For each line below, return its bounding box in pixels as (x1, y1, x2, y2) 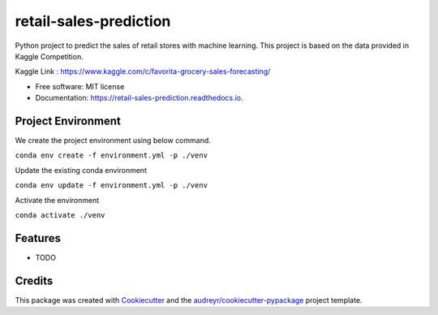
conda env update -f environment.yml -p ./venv (15, 181, 208, 190)
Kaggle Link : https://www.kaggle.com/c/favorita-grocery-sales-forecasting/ (15, 67, 271, 76)
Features (15, 231, 61, 245)
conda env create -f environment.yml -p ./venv (15, 151, 208, 160)
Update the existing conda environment (15, 165, 148, 175)
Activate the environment (15, 195, 100, 205)
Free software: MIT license (35, 81, 125, 91)
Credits (15, 274, 54, 287)
